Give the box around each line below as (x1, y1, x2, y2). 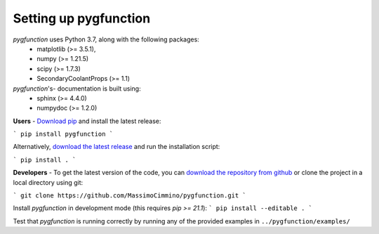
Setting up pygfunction (13, 11, 151, 26)
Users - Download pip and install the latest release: (13, 117, 161, 125)
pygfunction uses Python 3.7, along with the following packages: (13, 35, 199, 44)
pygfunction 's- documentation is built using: (13, 84, 141, 93)
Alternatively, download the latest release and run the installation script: (13, 143, 220, 151)
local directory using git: (13, 178, 84, 186)
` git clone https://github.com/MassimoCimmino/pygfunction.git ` (13, 192, 247, 200)
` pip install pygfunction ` (13, 130, 114, 138)
